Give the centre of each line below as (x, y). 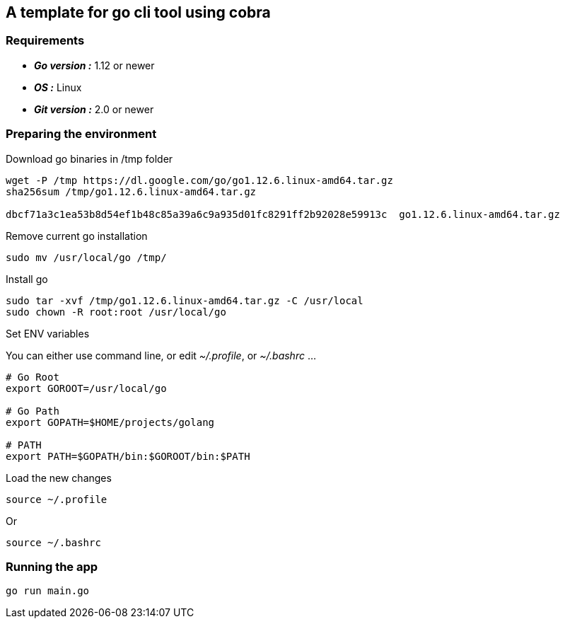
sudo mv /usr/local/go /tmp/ (86, 257)
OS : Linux (58, 87)
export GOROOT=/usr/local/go (86, 388)
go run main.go (48, 591)
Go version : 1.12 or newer (94, 65)
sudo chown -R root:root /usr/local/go (116, 312)
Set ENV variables (48, 333)
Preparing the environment (81, 134)
